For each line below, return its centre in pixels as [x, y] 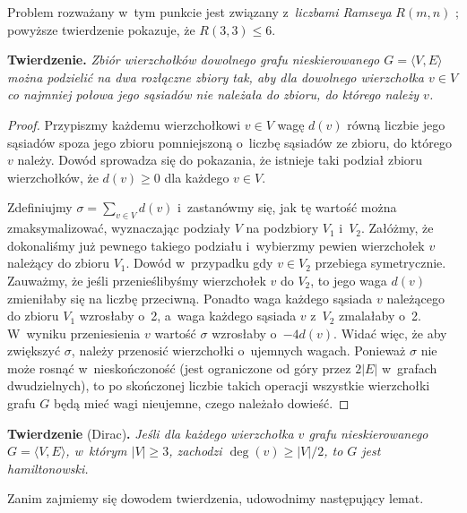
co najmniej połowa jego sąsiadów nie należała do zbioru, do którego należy [213, 94]
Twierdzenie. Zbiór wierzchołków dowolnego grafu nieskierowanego [194, 60]
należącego [415, 298]
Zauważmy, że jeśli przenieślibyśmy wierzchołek [137, 280]
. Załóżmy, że [398, 228]
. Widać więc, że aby [390, 333]
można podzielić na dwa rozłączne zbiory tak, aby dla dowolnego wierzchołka [216, 77]
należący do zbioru [58, 263]
